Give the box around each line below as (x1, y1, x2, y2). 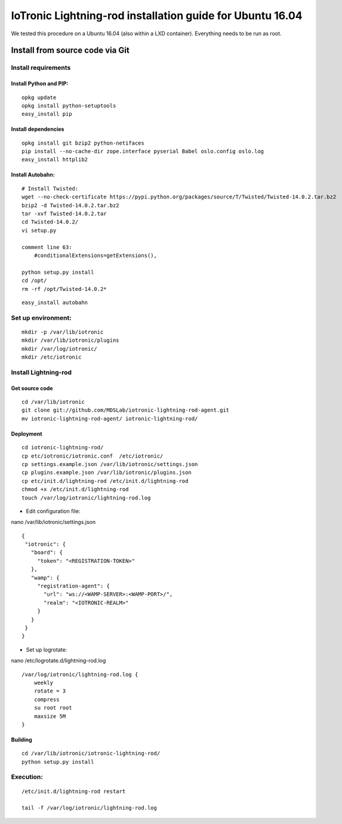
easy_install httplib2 (21, 156, 88, 163)
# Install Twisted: (21, 185, 79, 192)
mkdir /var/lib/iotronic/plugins (21, 337, 119, 344)
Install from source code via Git (11, 45, 130, 56)
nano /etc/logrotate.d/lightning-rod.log (11, 657, 106, 664)
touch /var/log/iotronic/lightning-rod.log (21, 494, 151, 501)
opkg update (21, 94, 57, 101)
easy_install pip (21, 111, 72, 118)
